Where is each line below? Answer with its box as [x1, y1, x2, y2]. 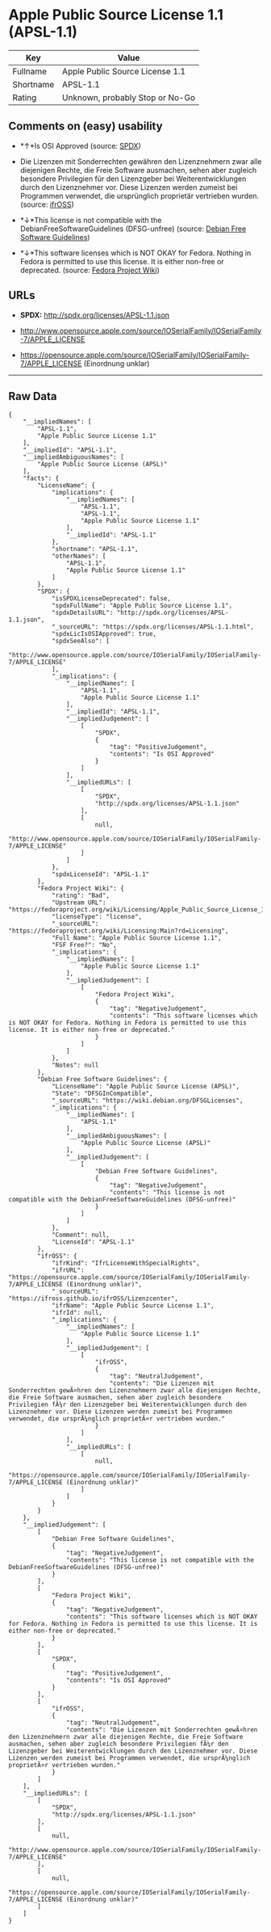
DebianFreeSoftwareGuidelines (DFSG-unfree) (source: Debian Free [19, 224, 247, 234]
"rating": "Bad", [51, 891, 110, 900]
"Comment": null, [51, 1231, 110, 1240]
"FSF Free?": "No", [51, 941, 117, 949]
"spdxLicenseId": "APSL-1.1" [51, 870, 150, 878]
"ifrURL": [51, 1266, 85, 1274]
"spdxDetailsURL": [51, 608, 114, 617]
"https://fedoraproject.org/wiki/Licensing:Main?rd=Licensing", [8, 927, 229, 935]
